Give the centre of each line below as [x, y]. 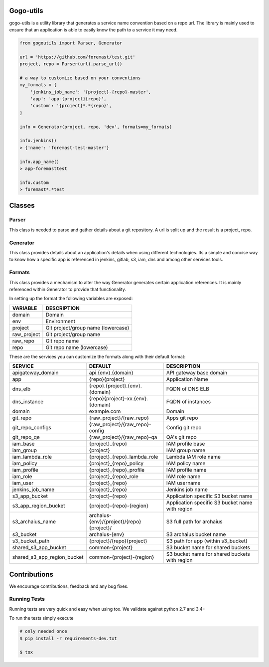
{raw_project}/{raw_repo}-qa [123, 437]
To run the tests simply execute [41, 618]
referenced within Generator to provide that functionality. [68, 289]
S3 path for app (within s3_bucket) [207, 541]
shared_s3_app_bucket [39, 547]
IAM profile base [186, 444]
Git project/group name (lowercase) [87, 328]
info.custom [34, 182]
